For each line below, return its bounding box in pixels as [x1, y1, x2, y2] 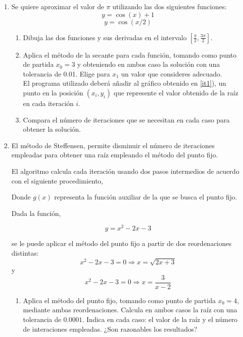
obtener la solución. [23, 124, 81, 134]
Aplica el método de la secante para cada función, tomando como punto [23, 49, 237, 60]
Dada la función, [11, 208, 61, 218]
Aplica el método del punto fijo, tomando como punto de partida [23, 295, 216, 305]
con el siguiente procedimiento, [11, 175, 103, 185]
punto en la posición [23, 87, 83, 97]
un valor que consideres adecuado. [121, 68, 222, 78]
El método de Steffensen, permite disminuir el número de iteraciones [11, 140, 215, 150]
